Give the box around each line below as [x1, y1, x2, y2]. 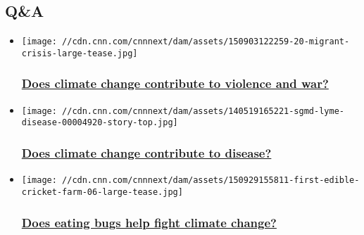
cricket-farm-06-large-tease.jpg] [21, 186, 183, 197]
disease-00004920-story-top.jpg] [21, 118, 178, 128]
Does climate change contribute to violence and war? [21, 75, 329, 92]
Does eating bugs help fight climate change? [21, 213, 277, 231]
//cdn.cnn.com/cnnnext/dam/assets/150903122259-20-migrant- [62, 37, 350, 47]
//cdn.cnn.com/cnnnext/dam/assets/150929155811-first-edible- [62, 175, 360, 186]
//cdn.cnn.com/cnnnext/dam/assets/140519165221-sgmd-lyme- [62, 106, 344, 116]
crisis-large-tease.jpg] [21, 48, 138, 58]
